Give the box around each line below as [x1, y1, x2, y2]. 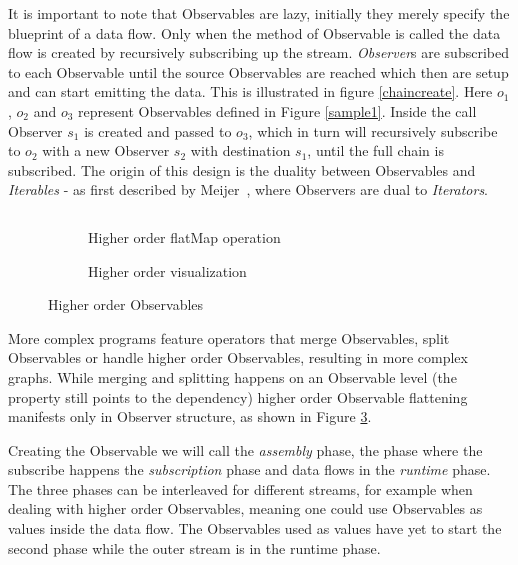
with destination [190, 140, 291, 161]
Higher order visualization [88, 260, 247, 281]
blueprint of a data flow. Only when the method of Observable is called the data [8, 22, 501, 43]
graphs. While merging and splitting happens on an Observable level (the [8, 366, 457, 387]
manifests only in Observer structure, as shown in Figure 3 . [8, 406, 372, 427]
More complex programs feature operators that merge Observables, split [8, 327, 450, 348]
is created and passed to [84, 120, 232, 141]
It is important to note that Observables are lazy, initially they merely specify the [8, 3, 510, 23]
